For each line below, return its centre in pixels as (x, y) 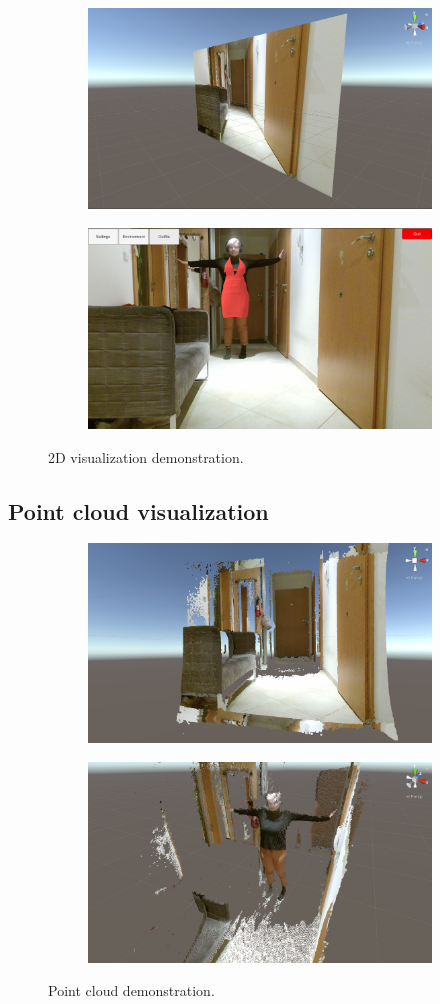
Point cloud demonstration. (131, 990)
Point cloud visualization (138, 510)
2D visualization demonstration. (146, 456)
